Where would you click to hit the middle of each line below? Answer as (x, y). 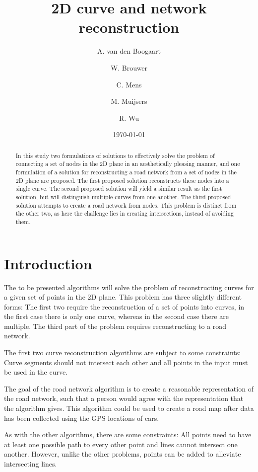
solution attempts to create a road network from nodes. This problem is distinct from (126, 205)
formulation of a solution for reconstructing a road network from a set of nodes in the (126, 172)
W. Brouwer (129, 67)
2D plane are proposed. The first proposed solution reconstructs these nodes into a (122, 180)
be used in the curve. (36, 372)
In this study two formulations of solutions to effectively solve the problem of (115, 155)
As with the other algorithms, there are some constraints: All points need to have (128, 434)
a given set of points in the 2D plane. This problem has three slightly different (123, 297)
